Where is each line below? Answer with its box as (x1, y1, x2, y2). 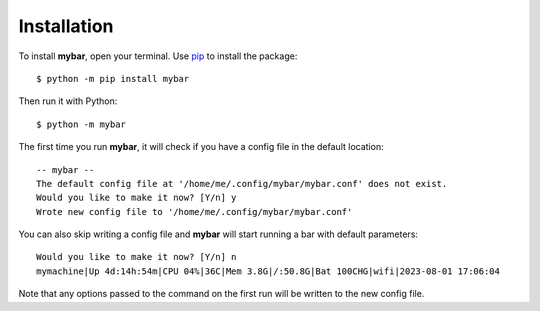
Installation (18, 15, 114, 37)
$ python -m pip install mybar (36, 73, 190, 84)
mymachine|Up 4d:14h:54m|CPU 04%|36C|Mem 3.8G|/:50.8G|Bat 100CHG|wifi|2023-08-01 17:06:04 (36, 265, 500, 277)
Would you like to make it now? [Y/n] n (36, 251, 237, 263)
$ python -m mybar (36, 118, 127, 130)
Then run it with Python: (18, 95, 118, 107)
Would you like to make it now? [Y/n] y (36, 192, 237, 204)
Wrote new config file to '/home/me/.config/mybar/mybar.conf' (36, 206, 353, 217)
